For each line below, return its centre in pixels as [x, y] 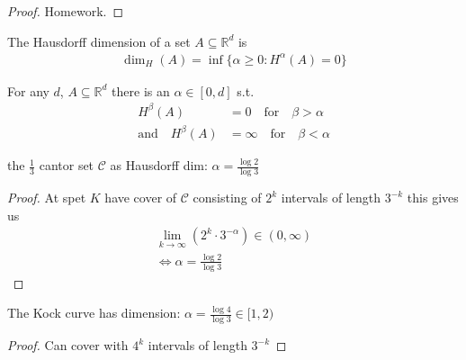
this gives [433, 198]
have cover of [141, 198]
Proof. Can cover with [68, 345]
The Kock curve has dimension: [94, 313]
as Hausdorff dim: [159, 165]
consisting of [227, 198]
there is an [141, 90]
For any [28, 90]
